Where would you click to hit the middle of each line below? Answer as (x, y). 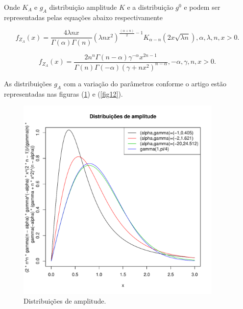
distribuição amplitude (83, 7)
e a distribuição (150, 7)
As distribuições (28, 83)
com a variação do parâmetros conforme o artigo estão (145, 83)
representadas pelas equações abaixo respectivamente (84, 17)
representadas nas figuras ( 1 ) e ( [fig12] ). (63, 93)
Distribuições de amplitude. (65, 300)
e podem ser (202, 7)
